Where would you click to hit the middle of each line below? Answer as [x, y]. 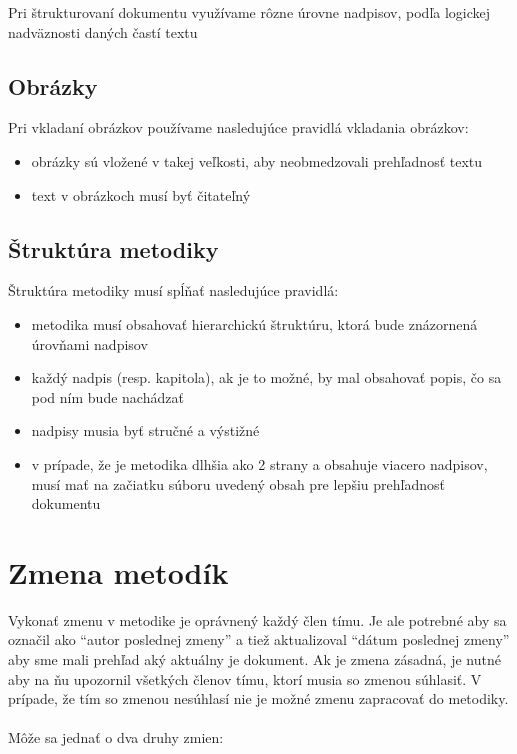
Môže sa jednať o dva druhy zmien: [116, 737]
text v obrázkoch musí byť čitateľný [141, 194]
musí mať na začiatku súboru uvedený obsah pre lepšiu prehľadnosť [238, 483]
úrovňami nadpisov [89, 343]
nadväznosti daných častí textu [103, 31]
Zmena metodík [118, 571]
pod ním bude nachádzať [107, 396]
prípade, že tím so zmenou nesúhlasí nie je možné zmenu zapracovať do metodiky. [258, 698]
